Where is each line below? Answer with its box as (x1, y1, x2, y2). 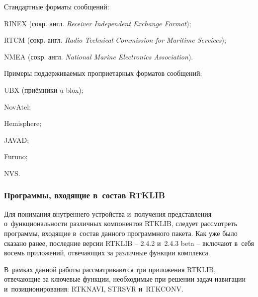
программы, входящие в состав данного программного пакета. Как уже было (4, 228, 238, 238)
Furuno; (4, 151, 28, 162)
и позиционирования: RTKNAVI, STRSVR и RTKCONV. (4, 283, 183, 294)
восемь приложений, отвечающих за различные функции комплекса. (4, 247, 210, 258)
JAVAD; (4, 134, 29, 145)
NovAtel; (4, 101, 31, 112)
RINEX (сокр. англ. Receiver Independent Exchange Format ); (4, 18, 191, 28)
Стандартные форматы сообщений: (4, 1, 109, 11)
